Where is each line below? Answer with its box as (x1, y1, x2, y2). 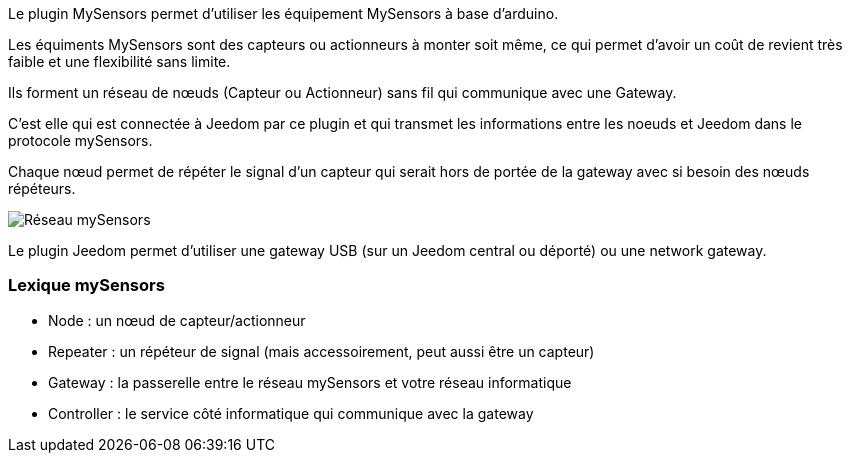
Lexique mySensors (8, 275, 165, 296)
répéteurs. (8, 180, 76, 197)
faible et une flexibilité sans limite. (8, 53, 231, 70)
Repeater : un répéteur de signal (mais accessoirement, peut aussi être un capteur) (48, 342, 595, 360)
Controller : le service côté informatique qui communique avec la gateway (48, 404, 534, 422)
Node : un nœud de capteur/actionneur (48, 311, 306, 329)
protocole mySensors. (8, 132, 153, 149)
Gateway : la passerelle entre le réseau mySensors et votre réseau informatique (48, 373, 572, 391)
